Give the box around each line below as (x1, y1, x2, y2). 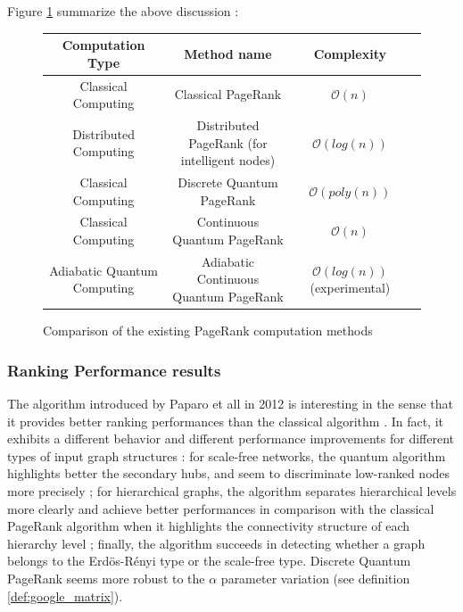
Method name (184, 44, 272, 62)
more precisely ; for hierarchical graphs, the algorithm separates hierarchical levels (7, 481, 457, 500)
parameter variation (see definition (220, 568, 410, 587)
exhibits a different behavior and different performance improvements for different (7, 429, 454, 448)
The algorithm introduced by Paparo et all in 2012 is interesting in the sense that (7, 393, 453, 412)
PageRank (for (188, 133, 268, 152)
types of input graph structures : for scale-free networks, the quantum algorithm (7, 446, 446, 465)
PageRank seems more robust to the (7, 568, 205, 587)
